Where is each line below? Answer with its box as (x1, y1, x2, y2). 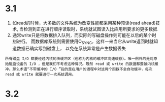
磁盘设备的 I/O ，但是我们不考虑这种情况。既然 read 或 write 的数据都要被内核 (8, 61, 155, 67)
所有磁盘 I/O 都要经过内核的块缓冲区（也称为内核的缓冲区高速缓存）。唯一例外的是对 (5, 56, 154, 61)
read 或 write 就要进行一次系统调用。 (5, 72, 76, 77)
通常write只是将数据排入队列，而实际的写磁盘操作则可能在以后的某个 (12, 32, 152, 38)
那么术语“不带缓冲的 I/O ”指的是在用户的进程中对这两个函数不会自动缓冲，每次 (12, 67, 153, 71)
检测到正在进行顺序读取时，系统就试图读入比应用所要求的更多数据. (23, 26, 159, 32)
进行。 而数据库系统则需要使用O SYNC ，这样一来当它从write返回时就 (16, 38, 154, 45)
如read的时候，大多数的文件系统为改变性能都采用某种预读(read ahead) (12, 20, 156, 26)
